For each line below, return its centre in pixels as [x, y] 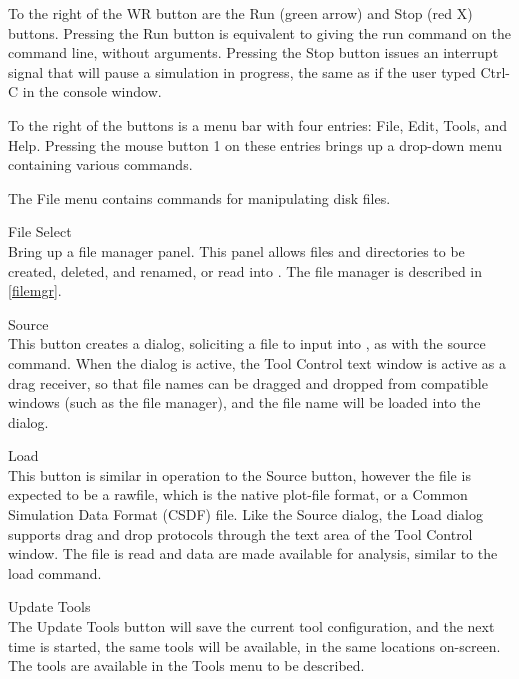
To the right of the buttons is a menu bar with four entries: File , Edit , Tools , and [258, 124]
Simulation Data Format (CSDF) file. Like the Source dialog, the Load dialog [245, 514]
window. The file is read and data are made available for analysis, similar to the [253, 553]
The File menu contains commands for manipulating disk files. [199, 197]
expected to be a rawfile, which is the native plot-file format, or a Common [238, 494]
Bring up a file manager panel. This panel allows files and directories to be [236, 250]
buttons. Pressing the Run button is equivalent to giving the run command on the [259, 32]
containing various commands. [100, 164]
